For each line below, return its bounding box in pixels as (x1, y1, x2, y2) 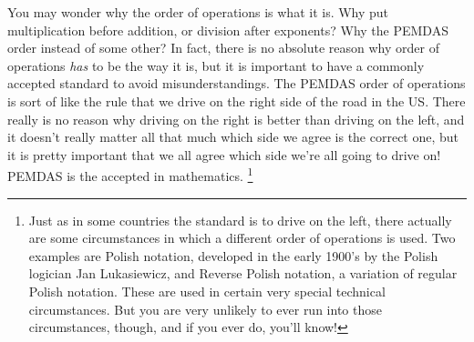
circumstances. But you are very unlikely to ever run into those (28, 299, 382, 318)
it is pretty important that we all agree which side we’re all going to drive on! (7, 145, 441, 164)
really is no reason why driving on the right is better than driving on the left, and (7, 109, 465, 128)
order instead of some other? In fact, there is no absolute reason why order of (7, 38, 439, 57)
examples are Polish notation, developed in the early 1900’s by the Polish (28, 246, 438, 265)
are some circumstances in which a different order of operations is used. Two (28, 228, 456, 247)
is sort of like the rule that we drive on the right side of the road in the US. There (7, 91, 466, 110)
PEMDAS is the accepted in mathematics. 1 (7, 164, 253, 185)
